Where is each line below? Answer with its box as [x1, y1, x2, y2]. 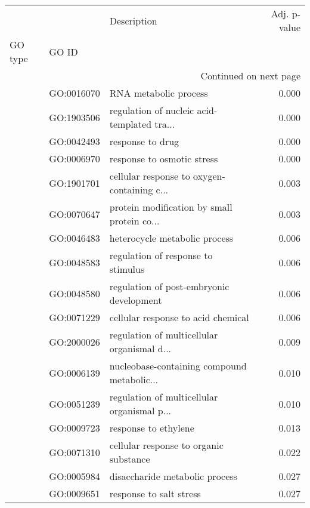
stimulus [109, 262, 145, 276]
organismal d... [109, 341, 172, 355]
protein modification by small [109, 200, 232, 214]
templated [109, 117, 152, 131]
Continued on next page [200, 69, 300, 82]
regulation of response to [109, 248, 213, 262]
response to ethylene [109, 421, 194, 435]
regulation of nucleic [109, 103, 194, 117]
